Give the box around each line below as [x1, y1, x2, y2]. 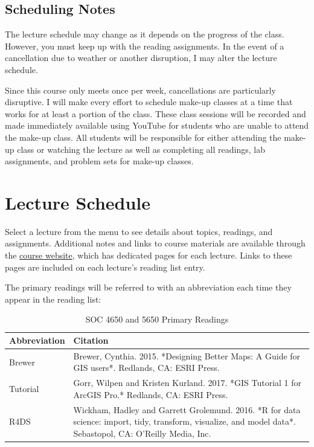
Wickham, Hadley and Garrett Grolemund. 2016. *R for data [73, 403, 301, 416]
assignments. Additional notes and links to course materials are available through [5, 237, 306, 249]
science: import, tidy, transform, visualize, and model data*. [73, 415, 296, 428]
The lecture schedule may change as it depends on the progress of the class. [5, 28, 284, 40]
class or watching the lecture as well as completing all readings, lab [17, 143, 265, 155]
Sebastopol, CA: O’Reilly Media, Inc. [73, 426, 211, 439]
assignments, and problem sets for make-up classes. [5, 155, 194, 167]
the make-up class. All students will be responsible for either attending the [5, 130, 281, 143]
